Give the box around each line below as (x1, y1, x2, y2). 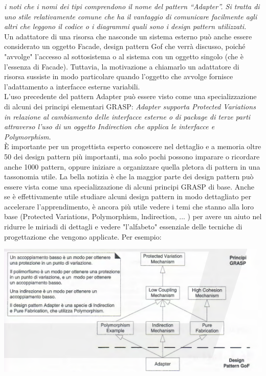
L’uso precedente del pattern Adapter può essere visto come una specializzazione (4, 91, 257, 102)
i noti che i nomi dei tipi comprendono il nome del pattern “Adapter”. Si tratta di (4, 1, 260, 11)
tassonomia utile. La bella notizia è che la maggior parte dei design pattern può (4, 171, 254, 182)
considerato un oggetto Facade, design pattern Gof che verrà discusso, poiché (4, 41, 246, 52)
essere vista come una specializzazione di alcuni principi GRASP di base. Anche (4, 181, 254, 192)
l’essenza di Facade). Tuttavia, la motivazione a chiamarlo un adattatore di (4, 61, 239, 72)
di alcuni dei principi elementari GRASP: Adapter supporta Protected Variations (4, 101, 256, 111)
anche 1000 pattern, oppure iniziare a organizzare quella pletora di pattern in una (4, 161, 260, 172)
